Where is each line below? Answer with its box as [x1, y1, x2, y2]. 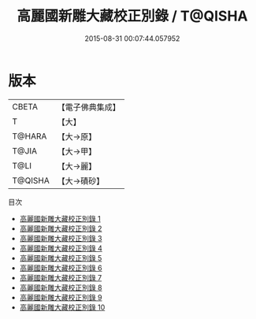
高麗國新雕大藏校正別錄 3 [19, 233, 102, 243]
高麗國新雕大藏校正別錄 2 [19, 224, 102, 233]
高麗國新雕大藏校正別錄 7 [19, 273, 102, 282]
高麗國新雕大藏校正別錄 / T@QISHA [17, 7, 248, 25]
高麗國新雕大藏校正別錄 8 [19, 283, 102, 292]
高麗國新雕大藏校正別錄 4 [19, 243, 102, 253]
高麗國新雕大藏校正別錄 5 [19, 253, 102, 262]
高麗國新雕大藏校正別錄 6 [19, 263, 102, 273]
